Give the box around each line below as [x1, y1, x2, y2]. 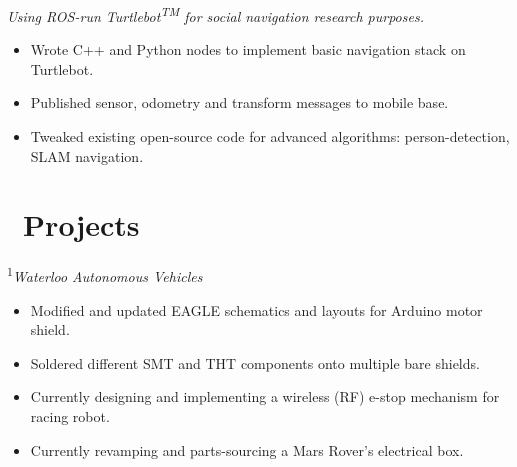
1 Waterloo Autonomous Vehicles [7, 263, 203, 286]
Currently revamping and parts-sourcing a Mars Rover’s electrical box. [30, 439, 464, 460]
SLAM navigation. [30, 145, 144, 166]
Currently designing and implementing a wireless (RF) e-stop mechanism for [30, 386, 500, 407]
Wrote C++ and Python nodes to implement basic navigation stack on [30, 39, 466, 60]
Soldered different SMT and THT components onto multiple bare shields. [30, 352, 480, 373]
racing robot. [30, 405, 110, 426]
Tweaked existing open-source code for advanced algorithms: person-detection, [30, 126, 510, 147]
